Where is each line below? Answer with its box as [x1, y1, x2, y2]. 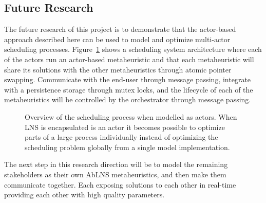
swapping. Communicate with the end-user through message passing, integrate [4, 74, 251, 85]
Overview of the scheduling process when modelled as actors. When [25, 111, 237, 122]
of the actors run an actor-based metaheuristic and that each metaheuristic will [4, 53, 254, 64]
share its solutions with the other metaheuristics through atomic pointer [4, 64, 232, 75]
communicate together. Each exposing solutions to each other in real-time [4, 179, 236, 190]
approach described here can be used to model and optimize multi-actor [4, 33, 231, 44]
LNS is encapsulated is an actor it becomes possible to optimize [25, 121, 225, 132]
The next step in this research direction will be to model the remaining [4, 159, 228, 170]
